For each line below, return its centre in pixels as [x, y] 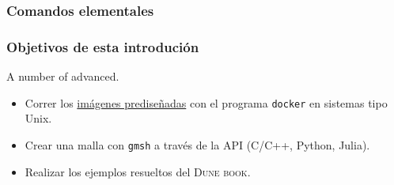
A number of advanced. [63, 76]
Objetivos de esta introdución [103, 46]
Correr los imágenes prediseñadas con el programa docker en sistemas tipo [206, 102]
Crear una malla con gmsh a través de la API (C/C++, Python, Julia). [197, 144]
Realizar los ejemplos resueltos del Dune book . [138, 171]
